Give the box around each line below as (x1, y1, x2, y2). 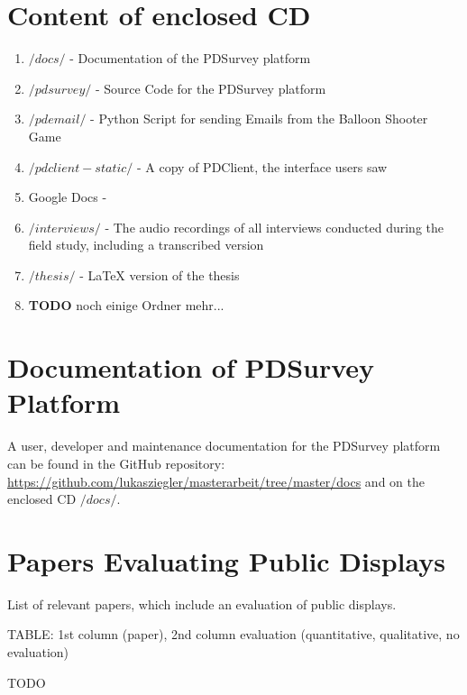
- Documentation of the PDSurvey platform (69, 49, 311, 68)
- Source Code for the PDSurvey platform (95, 78, 326, 97)
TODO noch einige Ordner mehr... (28, 296, 224, 315)
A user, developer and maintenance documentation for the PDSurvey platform (7, 436, 441, 455)
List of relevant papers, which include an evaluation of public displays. (7, 594, 397, 613)
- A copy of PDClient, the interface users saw (137, 157, 388, 176)
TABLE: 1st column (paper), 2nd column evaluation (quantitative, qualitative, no (7, 625, 460, 644)
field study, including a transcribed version (28, 235, 264, 254)
